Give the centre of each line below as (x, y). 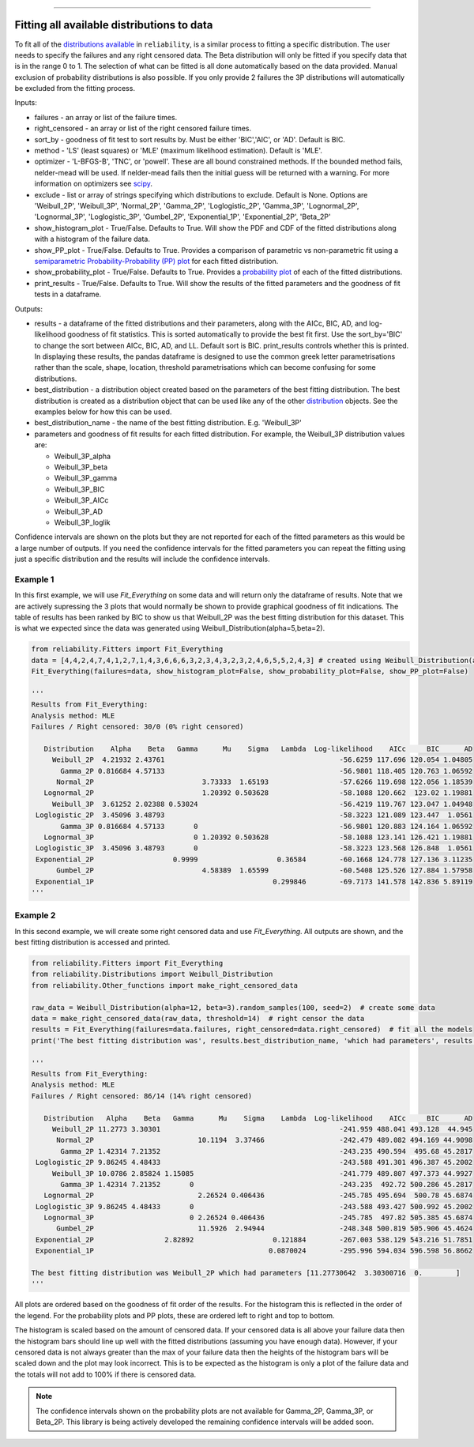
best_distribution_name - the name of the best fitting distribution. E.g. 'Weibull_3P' (168, 423)
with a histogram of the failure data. (92, 239)
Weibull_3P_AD (78, 511)
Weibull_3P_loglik (82, 522)
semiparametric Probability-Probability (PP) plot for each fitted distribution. (156, 261)
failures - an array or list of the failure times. (106, 117)
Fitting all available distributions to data (114, 25)
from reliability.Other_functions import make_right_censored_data (165, 985)
